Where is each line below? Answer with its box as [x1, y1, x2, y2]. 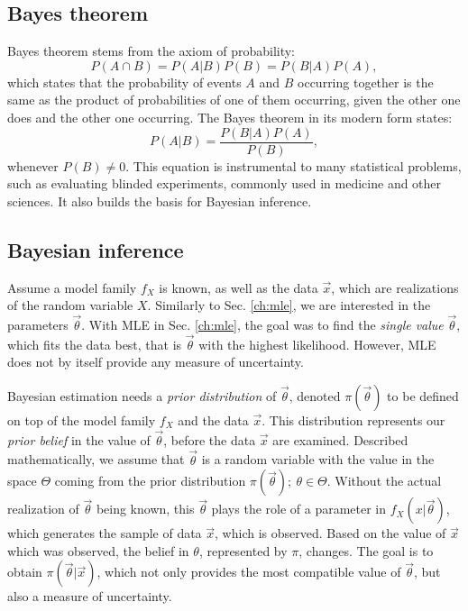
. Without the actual [326, 471, 442, 490]
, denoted [289, 387, 341, 406]
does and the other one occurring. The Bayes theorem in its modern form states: [7, 107, 453, 126]
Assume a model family [7, 278, 137, 296]
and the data [178, 411, 249, 430]
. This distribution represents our [262, 411, 445, 430]
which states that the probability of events [7, 72, 242, 91]
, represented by [198, 541, 288, 560]
